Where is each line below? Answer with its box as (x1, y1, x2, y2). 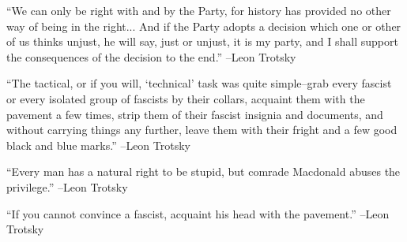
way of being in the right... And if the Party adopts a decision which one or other (6, 17, 401, 34)
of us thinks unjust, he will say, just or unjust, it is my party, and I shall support (6, 33, 398, 50)
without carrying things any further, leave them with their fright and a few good (6, 121, 398, 138)
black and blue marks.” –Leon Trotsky (6, 136, 190, 153)
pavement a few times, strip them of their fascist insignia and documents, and (6, 106, 383, 122)
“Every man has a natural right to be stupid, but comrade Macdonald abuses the (6, 163, 401, 180)
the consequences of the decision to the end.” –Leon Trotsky (6, 48, 296, 65)
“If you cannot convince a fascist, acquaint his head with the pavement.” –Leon (6, 205, 390, 222)
